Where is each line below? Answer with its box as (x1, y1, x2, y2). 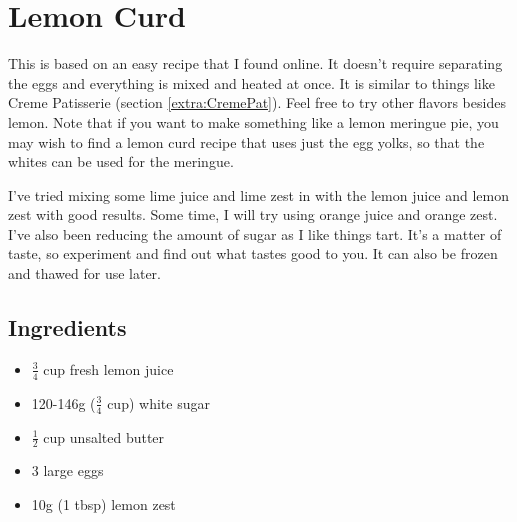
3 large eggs (31, 460, 104, 481)
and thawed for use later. (8, 263, 161, 284)
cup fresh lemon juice (43, 358, 174, 379)
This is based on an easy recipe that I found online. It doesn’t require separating (8, 53, 503, 74)
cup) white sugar (107, 392, 210, 413)
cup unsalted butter (43, 426, 165, 447)
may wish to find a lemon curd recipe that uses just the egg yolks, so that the (8, 131, 485, 152)
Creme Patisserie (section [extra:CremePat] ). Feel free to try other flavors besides (8, 92, 506, 113)
